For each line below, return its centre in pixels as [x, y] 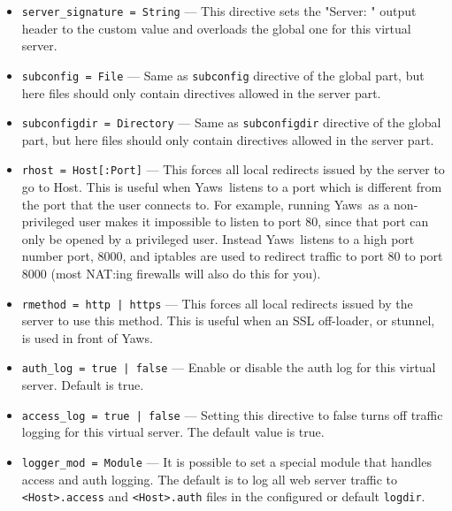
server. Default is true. [83, 385]
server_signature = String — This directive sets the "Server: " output [219, 11]
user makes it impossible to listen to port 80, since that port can [254, 221]
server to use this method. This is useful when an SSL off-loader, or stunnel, [228, 320]
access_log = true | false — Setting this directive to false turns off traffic [232, 414]
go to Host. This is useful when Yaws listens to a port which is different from [232, 187]
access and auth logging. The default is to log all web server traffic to [210, 479]
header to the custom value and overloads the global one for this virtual [216, 28]
